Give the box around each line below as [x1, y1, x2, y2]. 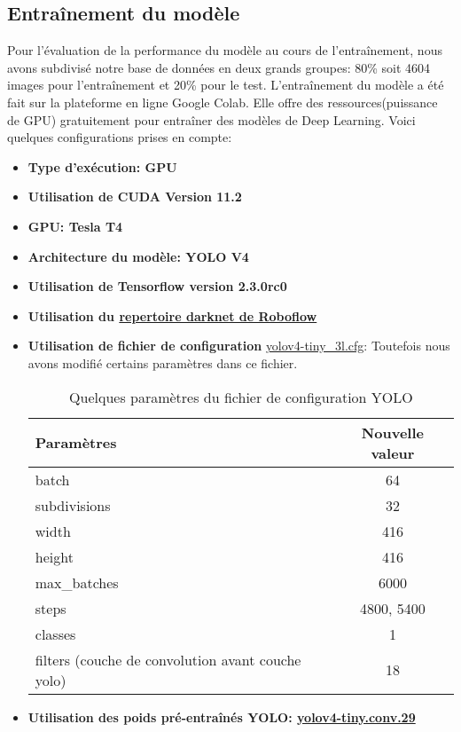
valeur [371, 442, 415, 463]
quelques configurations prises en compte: [7, 128, 232, 146]
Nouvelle [361, 421, 424, 443]
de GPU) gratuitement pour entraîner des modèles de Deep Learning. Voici [7, 110, 416, 129]
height [35, 546, 74, 567]
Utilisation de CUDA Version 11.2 [27, 187, 242, 206]
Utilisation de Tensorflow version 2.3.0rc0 [27, 277, 287, 295]
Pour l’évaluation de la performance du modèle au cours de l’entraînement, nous [7, 41, 442, 59]
